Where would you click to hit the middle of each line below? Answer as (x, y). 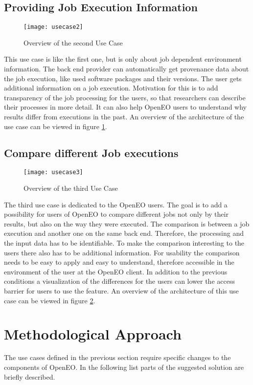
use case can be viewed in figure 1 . (56, 126)
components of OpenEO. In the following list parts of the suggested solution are (124, 367)
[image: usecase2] (53, 27)
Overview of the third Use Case (71, 188)
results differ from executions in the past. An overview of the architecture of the (124, 117)
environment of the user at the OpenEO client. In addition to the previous (116, 271)
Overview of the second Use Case (73, 42)
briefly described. (30, 376)
